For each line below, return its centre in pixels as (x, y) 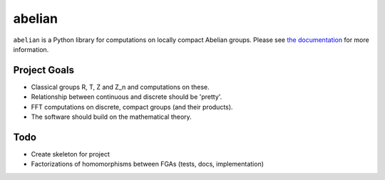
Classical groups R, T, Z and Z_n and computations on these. (120, 87)
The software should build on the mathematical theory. (111, 117)
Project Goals (44, 70)
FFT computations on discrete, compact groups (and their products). (132, 107)
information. (31, 49)
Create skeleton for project (70, 154)
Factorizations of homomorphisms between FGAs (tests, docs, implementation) (147, 164)
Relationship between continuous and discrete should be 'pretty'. (127, 97)
